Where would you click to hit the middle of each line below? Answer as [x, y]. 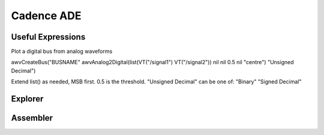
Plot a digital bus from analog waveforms [62, 52]
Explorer [27, 99]
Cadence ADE [46, 16]
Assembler [32, 118]
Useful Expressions [48, 37]
